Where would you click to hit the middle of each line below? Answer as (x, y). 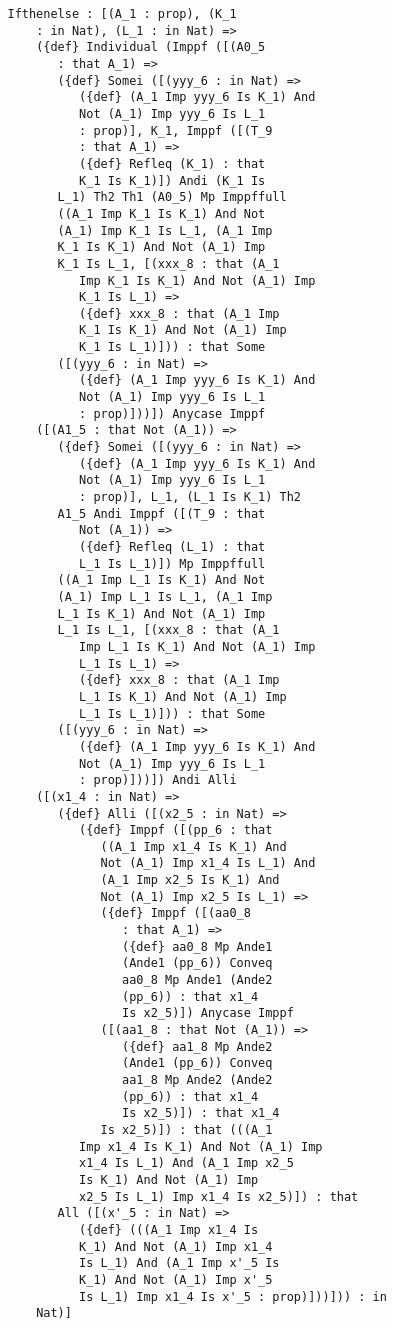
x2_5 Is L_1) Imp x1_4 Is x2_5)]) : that (219, 1196)
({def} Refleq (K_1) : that (172, 163)
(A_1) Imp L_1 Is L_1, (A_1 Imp (165, 596)
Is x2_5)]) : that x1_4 (201, 1113)
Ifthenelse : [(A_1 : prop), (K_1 (122, 14)
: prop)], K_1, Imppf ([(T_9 (176, 130)
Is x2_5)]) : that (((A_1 (186, 1129)
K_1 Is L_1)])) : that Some (172, 347)
